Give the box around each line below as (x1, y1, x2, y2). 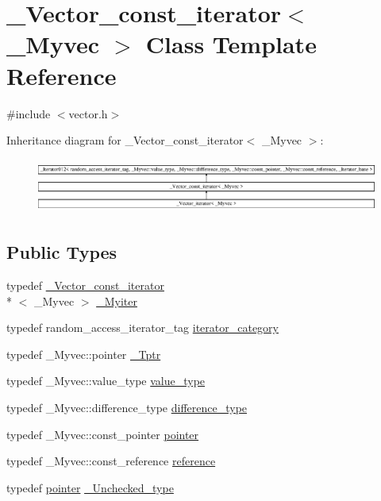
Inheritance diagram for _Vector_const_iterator (6, 132, 244, 148)
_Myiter (96, 292, 137, 309)
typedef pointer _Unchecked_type (6, 479, 174, 495)
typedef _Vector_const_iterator (6, 277, 164, 294)
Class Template (145, 28, 317, 60)
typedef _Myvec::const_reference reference (6, 453, 216, 469)
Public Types (6, 240, 117, 264)
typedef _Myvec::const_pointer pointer (6, 426, 199, 442)
